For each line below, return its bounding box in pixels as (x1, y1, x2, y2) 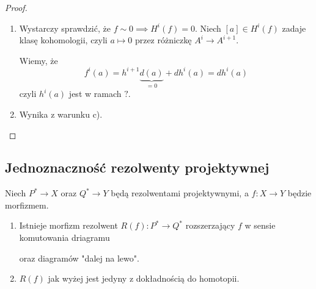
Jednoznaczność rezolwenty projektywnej (5, 158, 270, 177)
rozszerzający (185, 219, 235, 232)
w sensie (244, 219, 276, 232)
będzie (287, 187, 312, 199)
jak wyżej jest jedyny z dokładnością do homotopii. (48, 272, 240, 285)
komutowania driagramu (19, 231, 110, 244)
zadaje (282, 21, 306, 34)
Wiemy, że (19, 54, 58, 66)
